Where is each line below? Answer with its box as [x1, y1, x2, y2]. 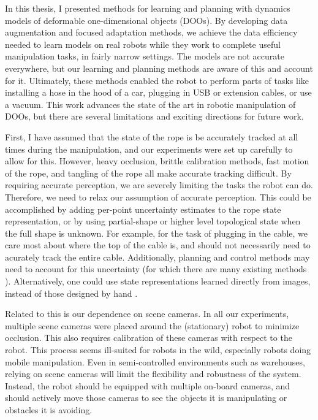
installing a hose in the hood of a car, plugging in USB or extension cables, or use [5, 86, 312, 99]
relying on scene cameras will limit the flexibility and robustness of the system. [5, 367, 301, 380]
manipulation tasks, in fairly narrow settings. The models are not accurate [5, 50, 284, 63]
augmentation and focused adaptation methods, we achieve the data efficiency [5, 26, 298, 39]
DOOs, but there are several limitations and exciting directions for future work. [5, 110, 304, 123]
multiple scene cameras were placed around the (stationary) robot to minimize [5, 319, 300, 332]
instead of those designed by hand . [5, 286, 138, 299]
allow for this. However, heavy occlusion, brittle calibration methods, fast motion [5, 155, 309, 167]
